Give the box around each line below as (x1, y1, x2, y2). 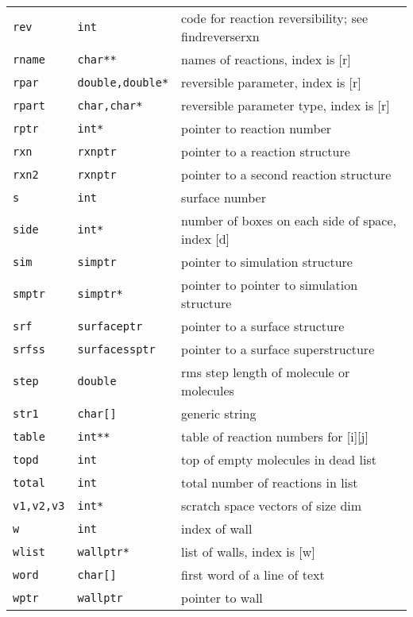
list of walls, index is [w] (181, 542, 315, 561)
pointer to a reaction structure (181, 142, 350, 160)
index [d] (181, 229, 230, 248)
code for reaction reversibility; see (181, 9, 369, 27)
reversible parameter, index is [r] (181, 73, 361, 91)
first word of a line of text (181, 565, 325, 584)
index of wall (181, 519, 253, 538)
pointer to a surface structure (181, 317, 345, 335)
